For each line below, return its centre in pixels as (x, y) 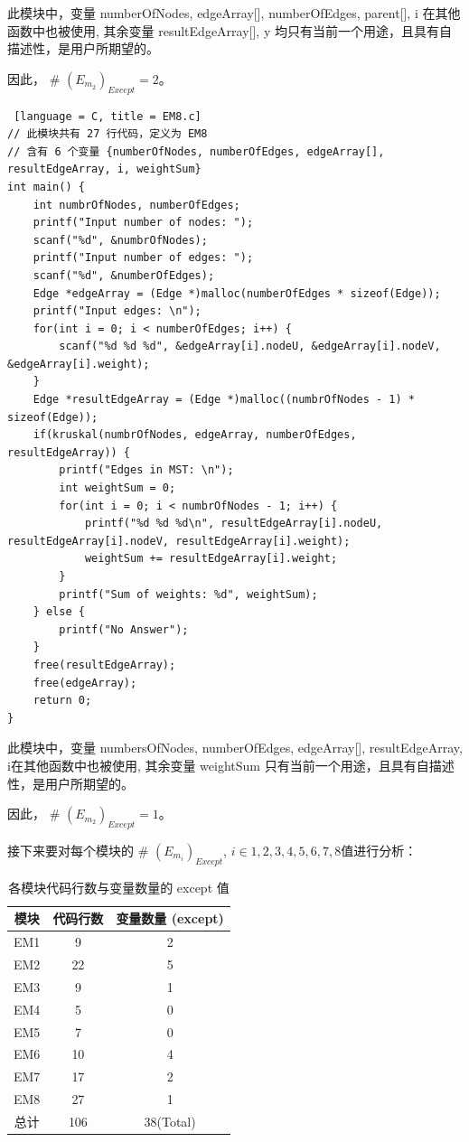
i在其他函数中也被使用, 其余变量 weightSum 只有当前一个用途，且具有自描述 (231, 765)
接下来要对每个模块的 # (78, 850)
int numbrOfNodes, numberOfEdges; (136, 205)
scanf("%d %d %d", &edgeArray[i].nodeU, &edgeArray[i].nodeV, (250, 346)
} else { (59, 612)
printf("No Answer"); (124, 629)
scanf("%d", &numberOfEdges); (124, 275)
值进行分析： (379, 850)
